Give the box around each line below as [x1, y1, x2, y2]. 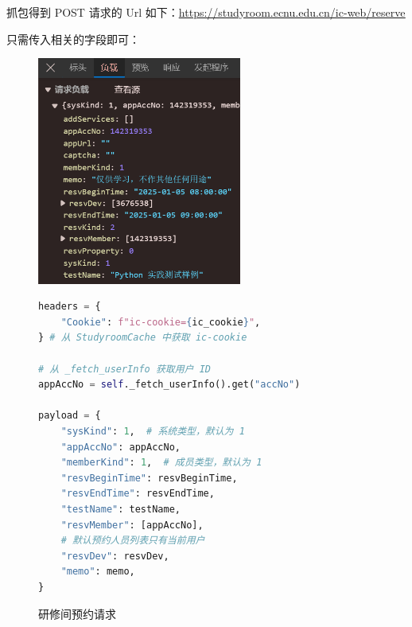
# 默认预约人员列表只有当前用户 [60, 535, 205, 547]
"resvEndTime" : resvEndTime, [60, 488, 215, 500]
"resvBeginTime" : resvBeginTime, [60, 472, 238, 484]
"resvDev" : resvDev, [60, 550, 169, 562]
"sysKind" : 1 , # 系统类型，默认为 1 [60, 426, 245, 438]
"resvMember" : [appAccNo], [60, 519, 204, 531]
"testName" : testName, [60, 504, 181, 515]
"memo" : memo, [60, 566, 135, 578]
